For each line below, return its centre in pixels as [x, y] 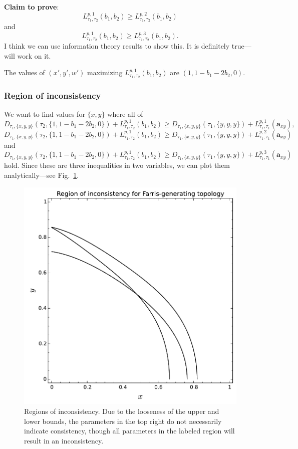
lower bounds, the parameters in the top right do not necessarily [123, 421]
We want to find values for [45, 114]
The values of [25, 72]
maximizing [105, 72]
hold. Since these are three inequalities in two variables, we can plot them [117, 165]
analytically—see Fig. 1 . [42, 175]
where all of [125, 114]
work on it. [34, 55]
